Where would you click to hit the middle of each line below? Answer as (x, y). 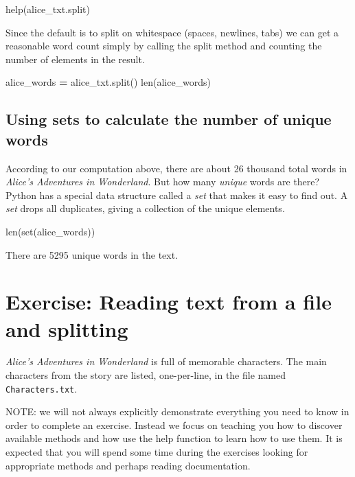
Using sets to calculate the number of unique (169, 119)
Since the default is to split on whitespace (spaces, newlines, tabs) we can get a (172, 32)
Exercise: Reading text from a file (169, 302)
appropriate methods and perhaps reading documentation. (128, 465)
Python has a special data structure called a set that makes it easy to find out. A (177, 195)
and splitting (67, 328)
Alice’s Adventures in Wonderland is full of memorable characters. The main (166, 361)
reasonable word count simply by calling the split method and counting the (164, 46)
